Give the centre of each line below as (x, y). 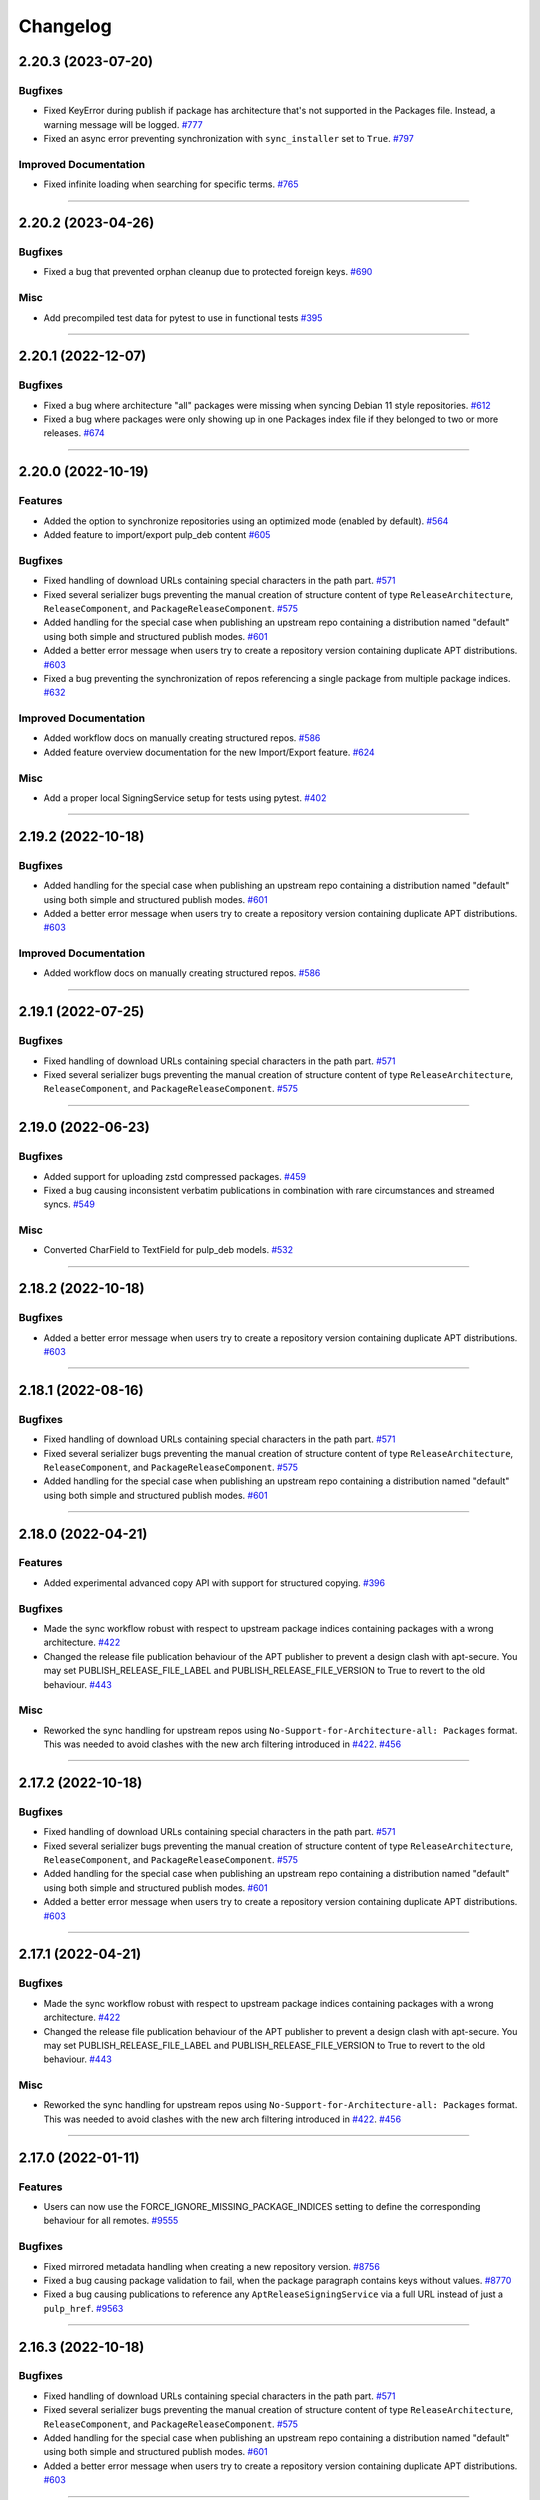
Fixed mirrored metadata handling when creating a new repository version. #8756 (211, 2266)
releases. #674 (74, 433)
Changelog (65, 26)
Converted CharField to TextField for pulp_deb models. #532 (168, 1250)
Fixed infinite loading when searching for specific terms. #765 (171, 184)
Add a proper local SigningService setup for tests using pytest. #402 (185, 797)
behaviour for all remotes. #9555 (111, 2221)
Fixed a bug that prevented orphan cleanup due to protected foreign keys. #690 (208, 272)
